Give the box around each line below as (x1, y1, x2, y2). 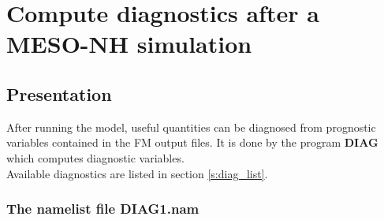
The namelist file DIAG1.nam (6, 199, 199, 218)
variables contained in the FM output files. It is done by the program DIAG (6, 134, 378, 151)
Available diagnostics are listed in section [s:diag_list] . (6, 165, 268, 181)
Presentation (6, 81, 112, 106)
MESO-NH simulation (6, 28, 252, 60)
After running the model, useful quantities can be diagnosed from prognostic (6, 118, 376, 135)
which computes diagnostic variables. (6, 149, 185, 166)
